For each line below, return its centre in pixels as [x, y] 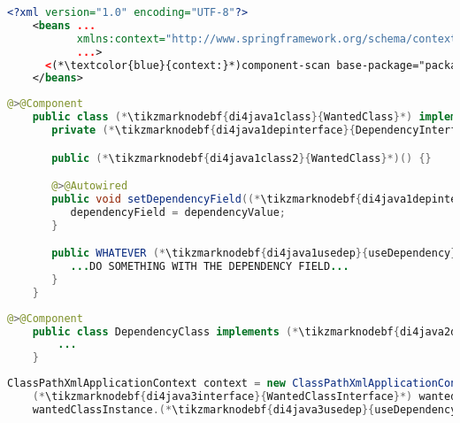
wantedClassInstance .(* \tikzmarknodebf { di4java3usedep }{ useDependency [245, 409]
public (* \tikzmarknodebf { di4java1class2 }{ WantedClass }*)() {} [241, 158]
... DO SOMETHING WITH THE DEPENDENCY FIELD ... [210, 267]
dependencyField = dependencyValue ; [178, 212]
